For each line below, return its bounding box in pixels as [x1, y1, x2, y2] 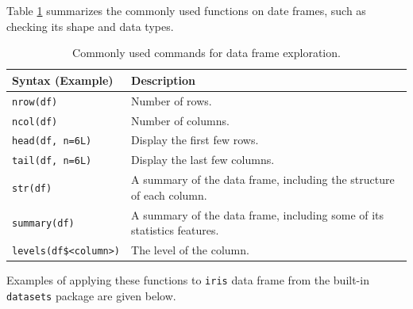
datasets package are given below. [6, 287, 176, 303]
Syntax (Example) [12, 71, 114, 88]
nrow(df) [12, 96, 58, 108]
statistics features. [131, 222, 219, 238]
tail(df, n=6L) [12, 155, 92, 167]
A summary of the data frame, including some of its [131, 206, 384, 223]
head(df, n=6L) [12, 135, 92, 147]
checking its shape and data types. [6, 17, 174, 34]
